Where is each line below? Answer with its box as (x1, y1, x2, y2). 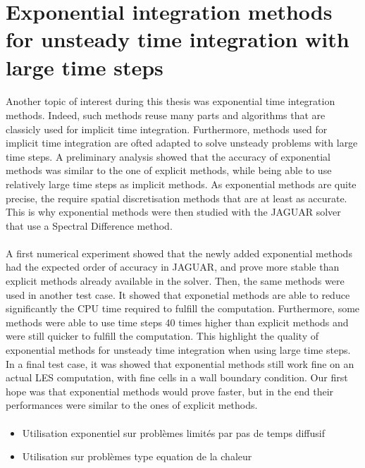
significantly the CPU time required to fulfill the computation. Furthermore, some (6, 301, 360, 316)
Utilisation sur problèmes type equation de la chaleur (22, 449, 252, 464)
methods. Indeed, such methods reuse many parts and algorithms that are (6, 107, 326, 122)
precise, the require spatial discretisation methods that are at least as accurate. (6, 190, 347, 205)
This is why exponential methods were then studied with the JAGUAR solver (6, 204, 341, 219)
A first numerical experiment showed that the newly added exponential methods (6, 245, 352, 260)
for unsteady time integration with (6, 25, 349, 54)
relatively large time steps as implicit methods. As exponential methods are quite (6, 176, 357, 191)
